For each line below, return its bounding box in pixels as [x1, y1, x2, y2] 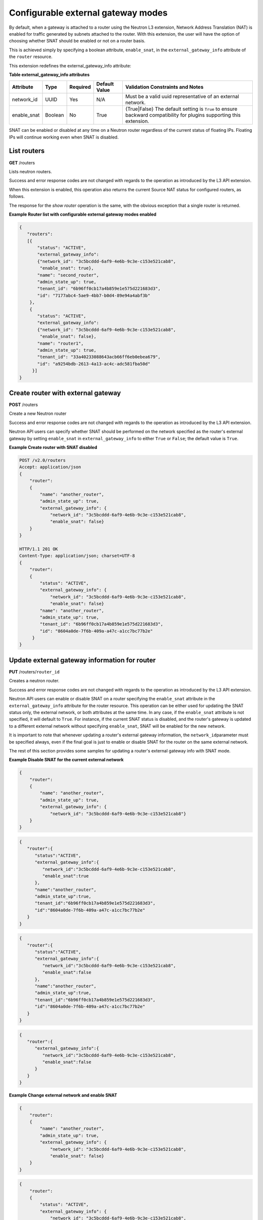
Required [69, 83, 91, 90]
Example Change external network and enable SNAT [9, 1092, 117, 1098]
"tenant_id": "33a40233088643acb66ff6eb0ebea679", [37, 354, 161, 360]
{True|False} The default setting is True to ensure [125, 105, 238, 112]
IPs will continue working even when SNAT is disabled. [9, 134, 119, 140]
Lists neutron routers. [9, 168, 52, 174]
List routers [9, 147, 45, 155]
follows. [9, 193, 25, 200]
